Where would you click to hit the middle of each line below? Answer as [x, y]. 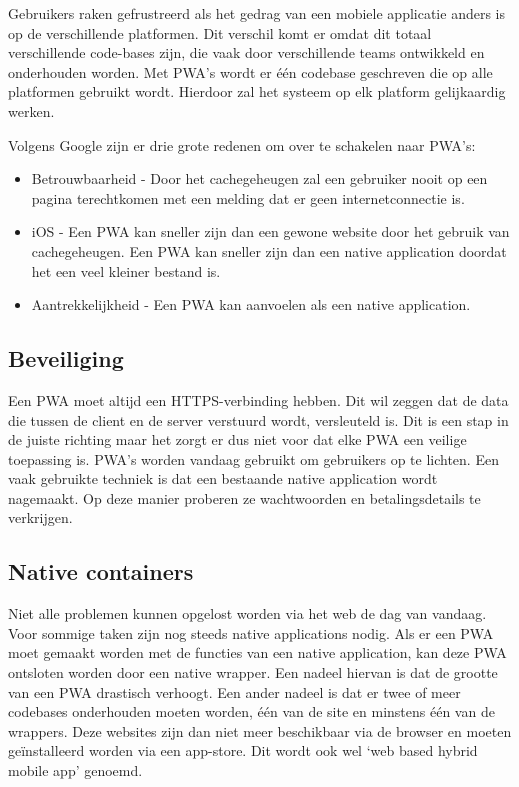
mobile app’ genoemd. [75, 770]
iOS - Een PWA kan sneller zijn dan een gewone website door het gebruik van [270, 231]
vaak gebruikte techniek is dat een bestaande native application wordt [223, 478]
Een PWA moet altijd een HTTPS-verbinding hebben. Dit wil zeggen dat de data [258, 399]
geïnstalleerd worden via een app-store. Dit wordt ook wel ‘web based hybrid [243, 750]
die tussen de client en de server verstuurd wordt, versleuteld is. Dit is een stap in [258, 419]
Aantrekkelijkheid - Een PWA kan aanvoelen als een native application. [251, 304]
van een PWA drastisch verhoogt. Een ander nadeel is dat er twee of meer [234, 691]
